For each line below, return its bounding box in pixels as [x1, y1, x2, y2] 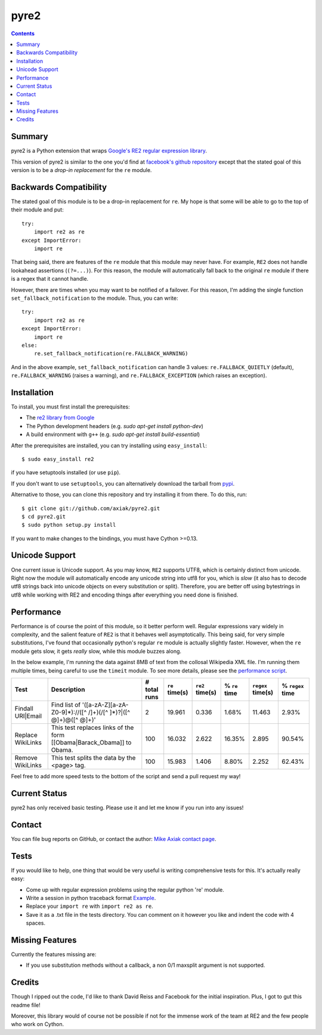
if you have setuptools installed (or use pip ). [11, 469, 121, 476]
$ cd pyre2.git [21, 513, 66, 520]
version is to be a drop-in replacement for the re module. [11, 167, 152, 174]
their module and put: [11, 206, 64, 213]
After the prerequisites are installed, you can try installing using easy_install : [11, 442, 207, 449]
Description [51, 686, 85, 693]
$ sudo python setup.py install [21, 521, 116, 529]
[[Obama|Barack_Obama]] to [51, 738, 132, 747]
